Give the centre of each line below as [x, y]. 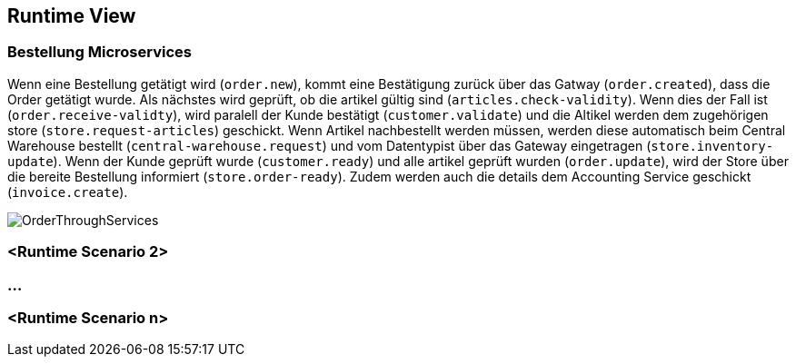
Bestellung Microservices [99, 52]
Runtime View [72, 16]
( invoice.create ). [68, 192]
